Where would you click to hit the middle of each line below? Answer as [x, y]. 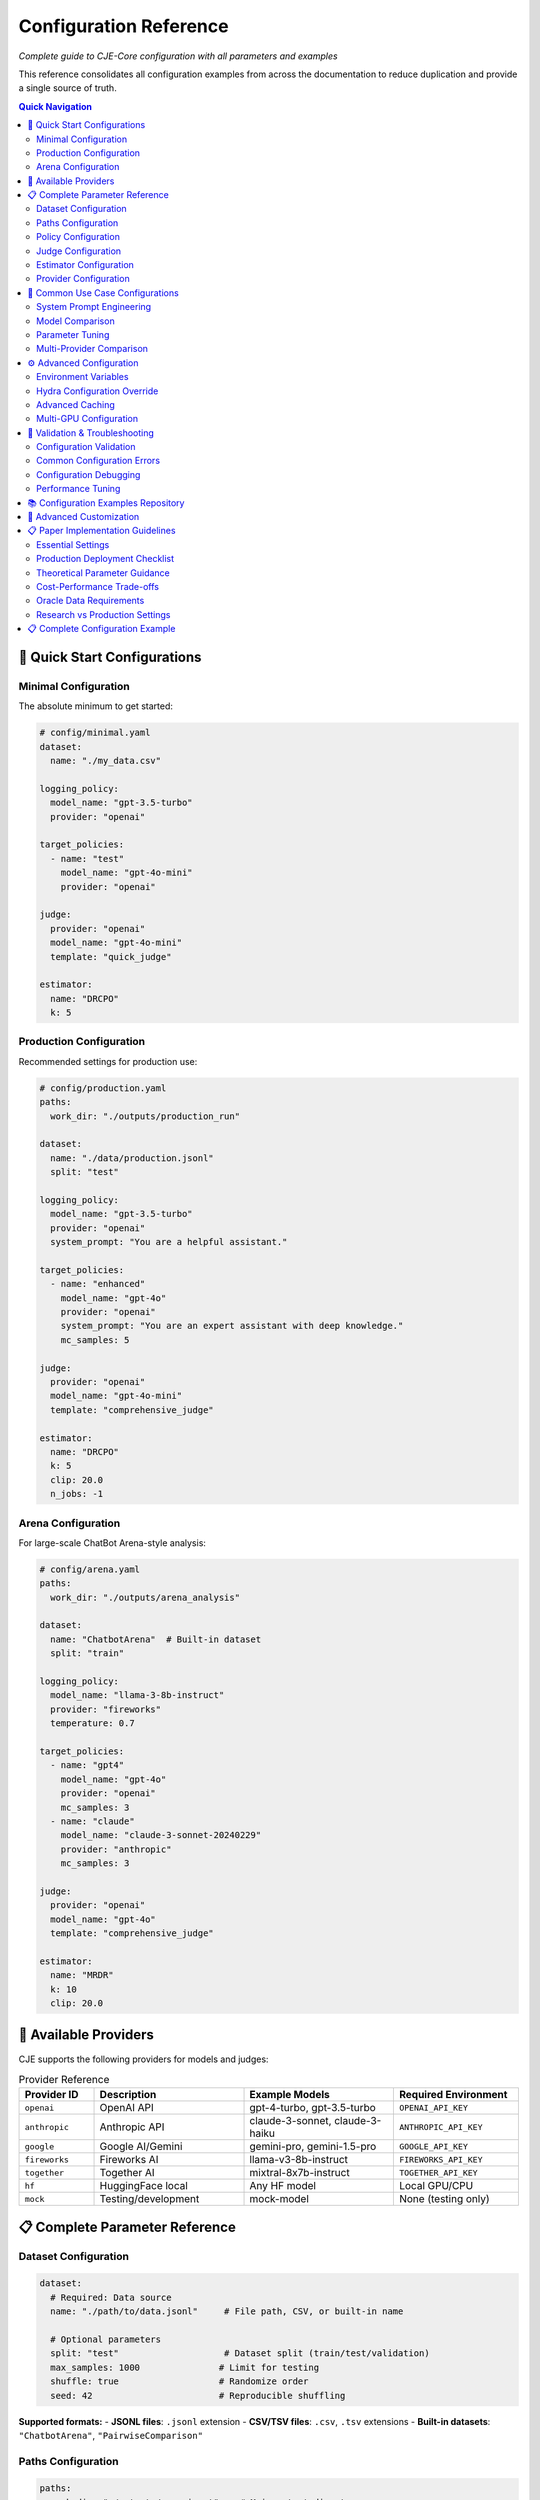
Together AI [127, 2173]
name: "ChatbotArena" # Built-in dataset [156, 1639]
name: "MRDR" [82, 1975]
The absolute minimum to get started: [96, 706]
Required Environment [453, 2095]
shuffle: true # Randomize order [179, 2381]
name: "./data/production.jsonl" [132, 1158]
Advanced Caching [75, 404]
